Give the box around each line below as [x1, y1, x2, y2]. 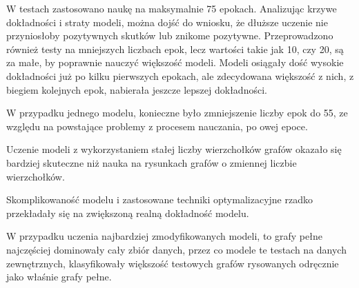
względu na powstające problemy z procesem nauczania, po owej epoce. [6, 119, 308, 133]
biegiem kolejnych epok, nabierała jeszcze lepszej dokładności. [6, 82, 267, 96]
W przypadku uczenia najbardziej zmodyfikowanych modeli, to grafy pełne [6, 229, 322, 243]
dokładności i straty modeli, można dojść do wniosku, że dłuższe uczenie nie [6, 14, 328, 29]
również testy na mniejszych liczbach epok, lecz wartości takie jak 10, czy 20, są [6, 41, 344, 56]
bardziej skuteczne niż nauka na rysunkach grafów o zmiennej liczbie [6, 155, 297, 169]
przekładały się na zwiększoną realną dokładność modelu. [6, 205, 249, 220]
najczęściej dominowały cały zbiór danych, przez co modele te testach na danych [6, 242, 347, 256]
